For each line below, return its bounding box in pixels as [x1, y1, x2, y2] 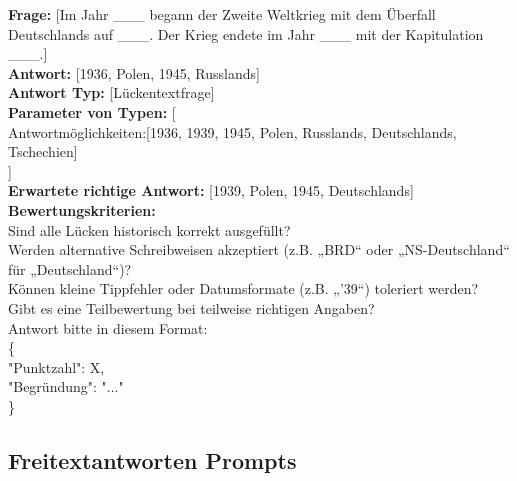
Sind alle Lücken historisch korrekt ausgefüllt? [8, 219, 291, 240]
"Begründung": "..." [8, 376, 124, 397]
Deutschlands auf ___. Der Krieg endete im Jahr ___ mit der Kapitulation [8, 23, 484, 44]
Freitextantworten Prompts [8, 444, 297, 475]
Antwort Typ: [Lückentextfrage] [8, 82, 215, 103]
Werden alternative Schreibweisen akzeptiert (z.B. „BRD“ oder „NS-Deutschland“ [8, 239, 510, 260]
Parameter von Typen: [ [8, 101, 176, 122]
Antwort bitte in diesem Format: [8, 317, 208, 338]
